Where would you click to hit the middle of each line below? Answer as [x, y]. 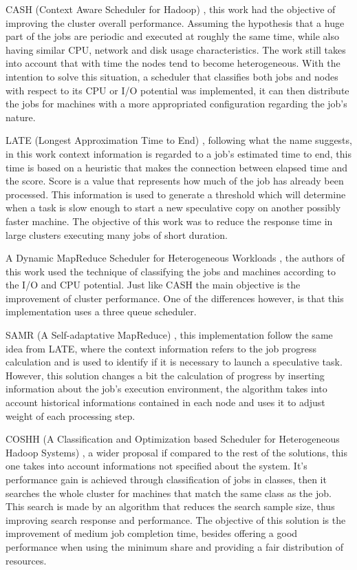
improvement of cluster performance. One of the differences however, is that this [175, 298]
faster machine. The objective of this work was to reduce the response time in [169, 221]
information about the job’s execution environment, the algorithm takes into [166, 389]
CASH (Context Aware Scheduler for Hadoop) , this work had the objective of [171, 9]
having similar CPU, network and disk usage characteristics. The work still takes [176, 49]
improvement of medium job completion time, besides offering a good [152, 533]
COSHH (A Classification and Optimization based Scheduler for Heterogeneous [173, 439]
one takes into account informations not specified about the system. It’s [156, 466]
